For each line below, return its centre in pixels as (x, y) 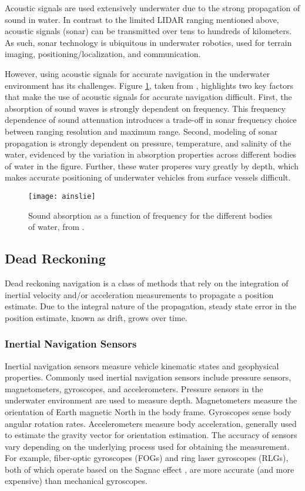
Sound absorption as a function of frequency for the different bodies (150, 215)
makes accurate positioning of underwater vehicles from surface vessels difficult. (148, 177)
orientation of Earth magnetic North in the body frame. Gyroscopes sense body (148, 411)
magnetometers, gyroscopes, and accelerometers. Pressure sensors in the (134, 388)
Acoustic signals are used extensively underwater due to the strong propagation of (152, 8)
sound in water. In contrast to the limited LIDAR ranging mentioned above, (142, 19)
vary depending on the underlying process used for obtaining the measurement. (147, 446)
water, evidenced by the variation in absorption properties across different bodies (151, 154)
